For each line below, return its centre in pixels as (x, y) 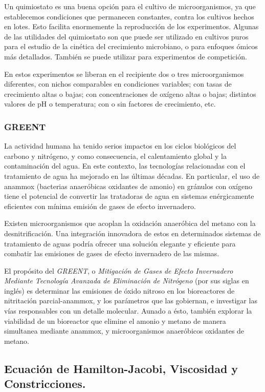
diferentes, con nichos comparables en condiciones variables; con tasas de (118, 84)
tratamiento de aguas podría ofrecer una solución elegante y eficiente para (120, 243)
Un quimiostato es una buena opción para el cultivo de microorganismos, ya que (130, 6)
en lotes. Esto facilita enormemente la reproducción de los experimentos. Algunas (131, 26)
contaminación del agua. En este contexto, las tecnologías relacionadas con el (125, 166)
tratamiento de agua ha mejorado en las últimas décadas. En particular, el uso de (132, 176)
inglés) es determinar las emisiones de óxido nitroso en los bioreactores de (119, 290)
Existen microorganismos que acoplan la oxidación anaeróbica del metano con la (130, 223)
